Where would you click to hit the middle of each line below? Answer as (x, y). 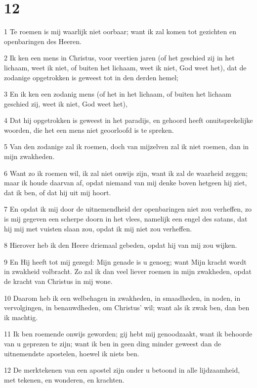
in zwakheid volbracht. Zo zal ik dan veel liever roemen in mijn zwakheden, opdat (128, 271)
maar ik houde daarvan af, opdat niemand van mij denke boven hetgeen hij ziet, (126, 183)
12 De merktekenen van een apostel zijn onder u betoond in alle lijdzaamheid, (122, 370)
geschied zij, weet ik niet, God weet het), (66, 103)
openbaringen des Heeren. (43, 41)
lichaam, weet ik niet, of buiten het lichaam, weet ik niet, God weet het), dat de (125, 67)
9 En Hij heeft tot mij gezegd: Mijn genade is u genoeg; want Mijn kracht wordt (125, 261)
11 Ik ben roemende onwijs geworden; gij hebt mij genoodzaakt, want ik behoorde (128, 334)
